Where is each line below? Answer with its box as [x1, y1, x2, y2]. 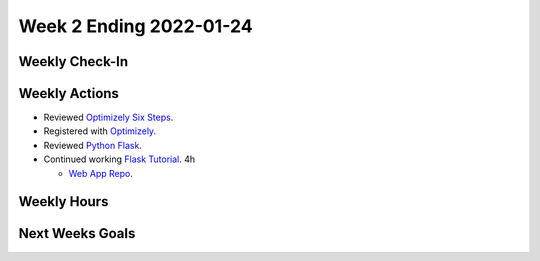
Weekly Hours [18, 193, 109, 210]
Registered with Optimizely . [43, 125, 157, 137]
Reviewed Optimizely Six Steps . [43, 111, 174, 124]
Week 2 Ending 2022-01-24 [18, 15, 254, 37]
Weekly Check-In [18, 53, 129, 70]
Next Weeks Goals [18, 225, 136, 242]
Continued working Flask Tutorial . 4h [43, 153, 196, 165]
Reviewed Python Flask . [43, 139, 142, 151]
